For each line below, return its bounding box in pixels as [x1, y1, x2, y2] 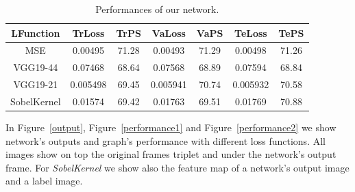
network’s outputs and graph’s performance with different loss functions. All [5, 133, 326, 148]
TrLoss [72, 25, 105, 40]
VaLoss [151, 25, 186, 40]
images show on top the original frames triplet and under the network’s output [5, 147, 336, 161]
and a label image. [5, 174, 83, 188]
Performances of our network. [95, 2, 219, 16]
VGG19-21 [13, 77, 58, 92]
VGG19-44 [13, 60, 58, 74]
